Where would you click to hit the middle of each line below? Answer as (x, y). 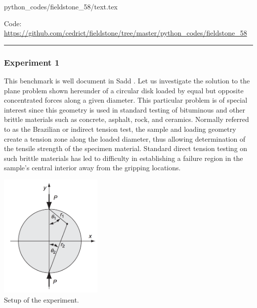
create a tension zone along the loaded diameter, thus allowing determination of (125, 138)
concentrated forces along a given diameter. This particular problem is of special (126, 100)
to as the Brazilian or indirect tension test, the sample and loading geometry (120, 129)
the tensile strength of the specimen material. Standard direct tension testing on (126, 148)
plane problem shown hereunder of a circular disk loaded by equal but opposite (124, 90)
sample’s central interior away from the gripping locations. (92, 168)
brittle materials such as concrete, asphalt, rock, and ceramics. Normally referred (127, 119)
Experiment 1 (32, 62)
